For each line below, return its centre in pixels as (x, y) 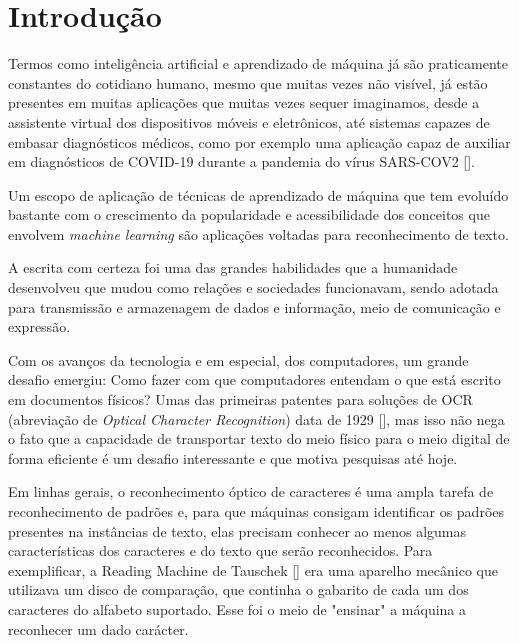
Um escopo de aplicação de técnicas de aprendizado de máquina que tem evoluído (258, 194)
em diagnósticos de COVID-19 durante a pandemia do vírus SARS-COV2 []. (241, 161)
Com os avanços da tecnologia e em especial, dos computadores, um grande (238, 359)
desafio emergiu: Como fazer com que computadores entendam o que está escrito (254, 379)
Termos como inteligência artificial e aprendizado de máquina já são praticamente (258, 63)
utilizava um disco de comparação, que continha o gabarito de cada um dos (238, 589)
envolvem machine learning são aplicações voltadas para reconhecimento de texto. (258, 233)
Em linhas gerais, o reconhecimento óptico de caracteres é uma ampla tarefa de (251, 491)
